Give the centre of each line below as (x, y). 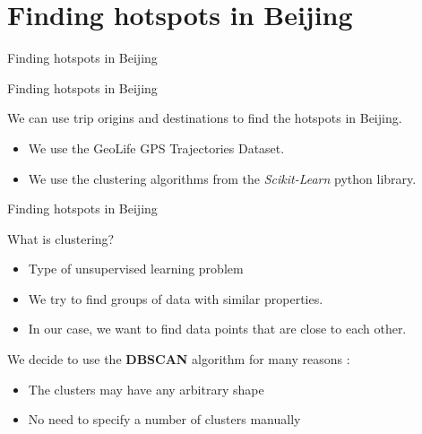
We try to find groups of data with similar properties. (176, 298)
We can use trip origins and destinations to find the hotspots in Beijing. (205, 118)
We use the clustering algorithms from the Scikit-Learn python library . (222, 178)
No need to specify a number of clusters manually (164, 419)
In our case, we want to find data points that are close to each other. (217, 329)
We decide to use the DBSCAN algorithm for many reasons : (179, 359)
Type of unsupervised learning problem (136, 269)
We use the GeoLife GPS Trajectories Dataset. (156, 148)
